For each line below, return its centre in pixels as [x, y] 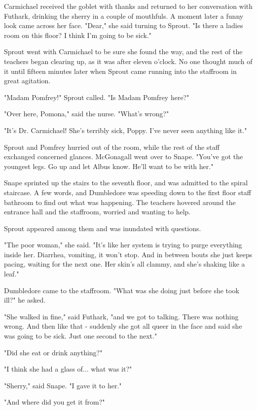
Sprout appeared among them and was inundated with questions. [103, 228]
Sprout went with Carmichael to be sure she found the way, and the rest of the [123, 51]
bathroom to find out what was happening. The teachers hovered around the [120, 202]
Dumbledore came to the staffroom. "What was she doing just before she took [122, 290]
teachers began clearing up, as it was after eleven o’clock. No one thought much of [128, 61]
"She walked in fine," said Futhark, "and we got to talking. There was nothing [121, 316]
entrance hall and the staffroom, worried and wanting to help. [97, 212]
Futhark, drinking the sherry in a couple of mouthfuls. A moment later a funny [124, 16]
